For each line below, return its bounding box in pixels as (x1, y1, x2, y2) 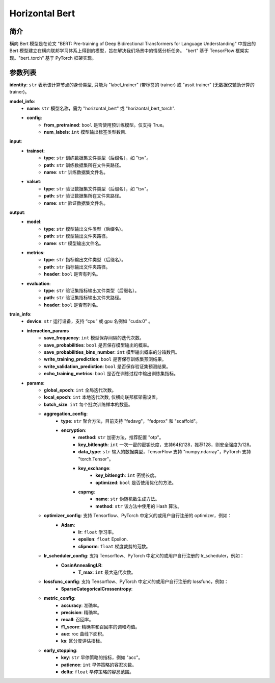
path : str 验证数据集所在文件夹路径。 (44, 193, 124, 199)
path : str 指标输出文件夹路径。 (44, 263, 111, 270)
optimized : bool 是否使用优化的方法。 (95, 479, 177, 485)
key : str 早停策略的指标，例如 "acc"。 (61, 654, 143, 661)
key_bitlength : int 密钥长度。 (95, 472, 159, 478)
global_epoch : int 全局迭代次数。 (44, 387, 117, 393)
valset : (26, 179, 42, 185)
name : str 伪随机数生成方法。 (95, 496, 160, 502)
